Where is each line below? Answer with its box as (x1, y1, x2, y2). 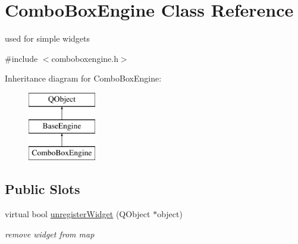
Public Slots (5, 180, 80, 198)
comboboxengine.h (51, 52, 118, 64)
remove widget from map (5, 227, 95, 240)
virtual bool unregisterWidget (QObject (5, 208, 150, 220)
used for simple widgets (5, 32, 90, 45)
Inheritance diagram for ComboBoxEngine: (5, 72, 162, 85)
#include (5, 52, 38, 64)
